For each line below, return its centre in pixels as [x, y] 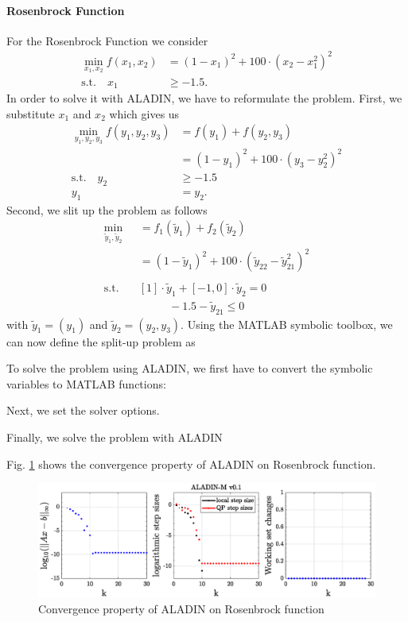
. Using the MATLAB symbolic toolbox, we [287, 324]
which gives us [144, 113]
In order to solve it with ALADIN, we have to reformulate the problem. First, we [204, 98]
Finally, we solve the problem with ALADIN [115, 437]
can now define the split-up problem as [101, 341]
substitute [31, 113]
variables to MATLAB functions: [86, 383]
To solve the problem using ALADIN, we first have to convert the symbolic [190, 368]
